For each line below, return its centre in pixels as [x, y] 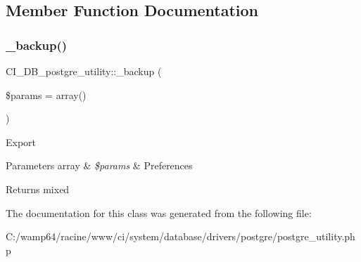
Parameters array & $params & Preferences [99, 165]
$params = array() [46, 94]
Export [21, 142]
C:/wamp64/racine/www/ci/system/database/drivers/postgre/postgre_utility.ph [180, 236]
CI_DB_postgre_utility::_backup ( [84, 71]
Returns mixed [38, 189]
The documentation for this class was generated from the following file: [159, 212]
